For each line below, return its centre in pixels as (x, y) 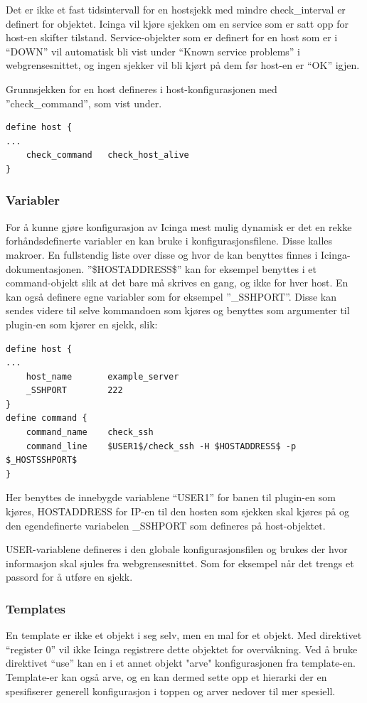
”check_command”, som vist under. (84, 103)
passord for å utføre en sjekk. (69, 577)
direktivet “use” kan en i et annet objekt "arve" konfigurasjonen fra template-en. (181, 663)
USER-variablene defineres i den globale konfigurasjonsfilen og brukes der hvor (177, 549)
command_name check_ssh (90, 433)
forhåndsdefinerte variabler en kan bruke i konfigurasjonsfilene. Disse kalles (169, 241)
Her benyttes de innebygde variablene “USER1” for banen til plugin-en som (171, 497)
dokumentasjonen (44, 268)
